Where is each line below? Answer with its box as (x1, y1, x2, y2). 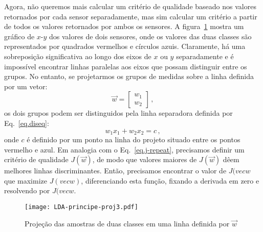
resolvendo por (4, 185, 50, 196)
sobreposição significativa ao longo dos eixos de (4, 50, 151, 61)
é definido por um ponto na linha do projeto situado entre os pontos (27, 134, 240, 144)
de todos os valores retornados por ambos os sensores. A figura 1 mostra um (4, 21, 244, 32)
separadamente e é (176, 50, 234, 61)
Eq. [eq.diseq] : (4, 117, 49, 128)
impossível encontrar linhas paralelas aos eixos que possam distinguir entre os (4, 61, 247, 71)
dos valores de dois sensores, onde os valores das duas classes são (49, 31, 252, 41)
